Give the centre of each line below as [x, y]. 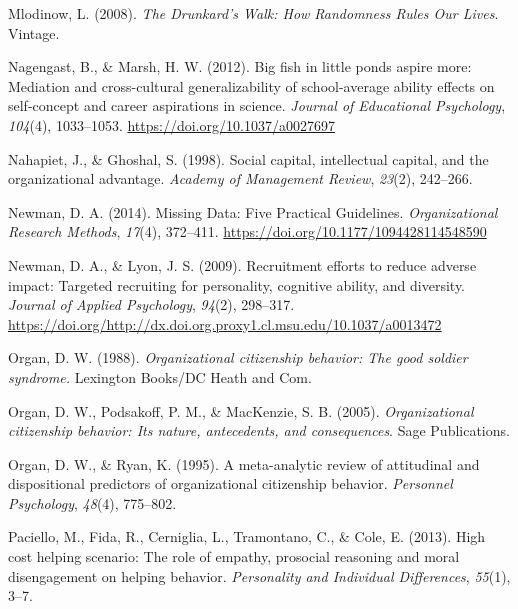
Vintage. [34, 32]
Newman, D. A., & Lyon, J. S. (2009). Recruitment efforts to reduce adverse [242, 264]
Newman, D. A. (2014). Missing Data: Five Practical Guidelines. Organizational [253, 211]
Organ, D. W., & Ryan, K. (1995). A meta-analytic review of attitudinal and [244, 463]
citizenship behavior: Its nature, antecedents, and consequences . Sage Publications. [259, 430]
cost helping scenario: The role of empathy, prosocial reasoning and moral [234, 556]
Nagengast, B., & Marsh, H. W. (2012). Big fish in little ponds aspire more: [240, 66]
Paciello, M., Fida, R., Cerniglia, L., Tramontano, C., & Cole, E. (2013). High [247, 536]
